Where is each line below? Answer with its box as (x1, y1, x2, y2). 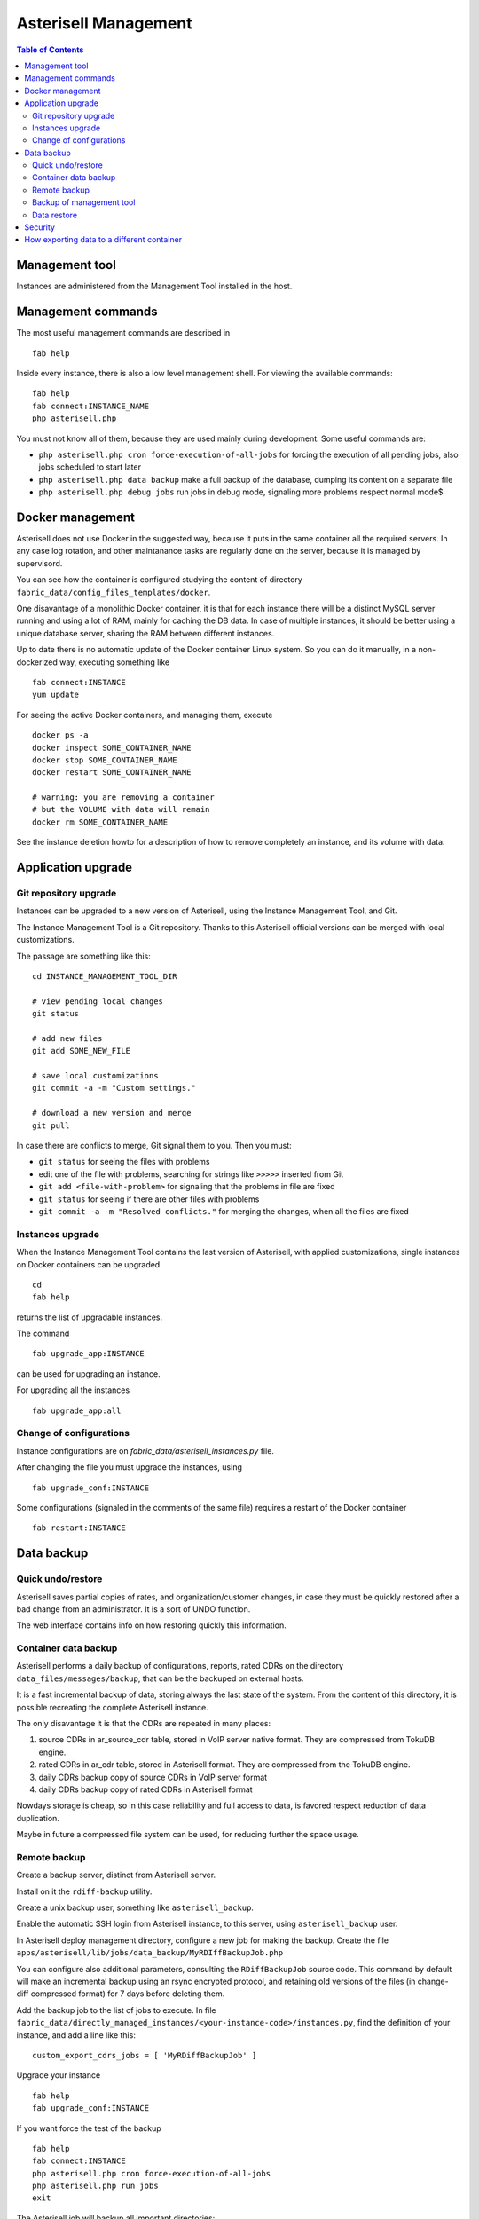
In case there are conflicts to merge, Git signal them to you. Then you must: (16, 1141, 292, 1151)
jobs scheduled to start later (38, 462, 142, 472)
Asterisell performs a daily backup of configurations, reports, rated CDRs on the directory (16, 1661, 344, 1671)
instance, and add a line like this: (16, 2029, 137, 2041)
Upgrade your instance (16, 2070, 101, 2081)
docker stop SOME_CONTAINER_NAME (32, 754, 177, 765)
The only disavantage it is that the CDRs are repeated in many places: (16, 1718, 271, 1728)
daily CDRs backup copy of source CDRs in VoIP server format (38, 1772, 268, 1782)
